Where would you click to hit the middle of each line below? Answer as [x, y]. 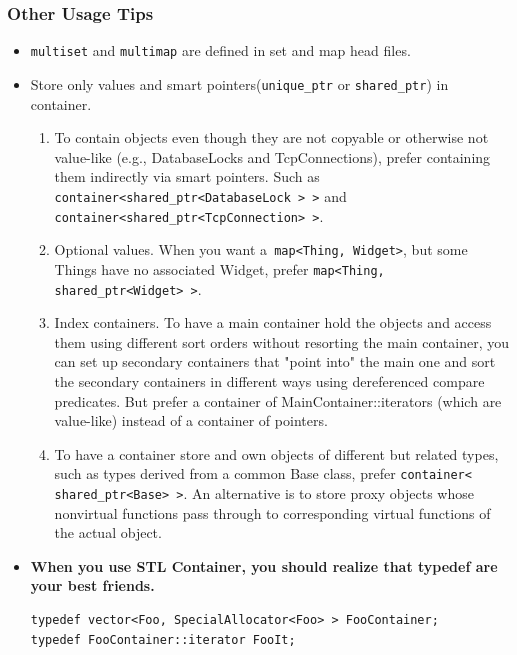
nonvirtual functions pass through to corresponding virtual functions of [272, 512]
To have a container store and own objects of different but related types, [276, 453]
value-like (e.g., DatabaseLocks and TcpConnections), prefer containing [272, 156]
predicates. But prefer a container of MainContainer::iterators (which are [278, 400]
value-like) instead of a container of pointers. [191, 420]
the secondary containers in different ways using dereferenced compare [269, 380]
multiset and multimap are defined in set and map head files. [220, 50]
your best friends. [92, 585]
